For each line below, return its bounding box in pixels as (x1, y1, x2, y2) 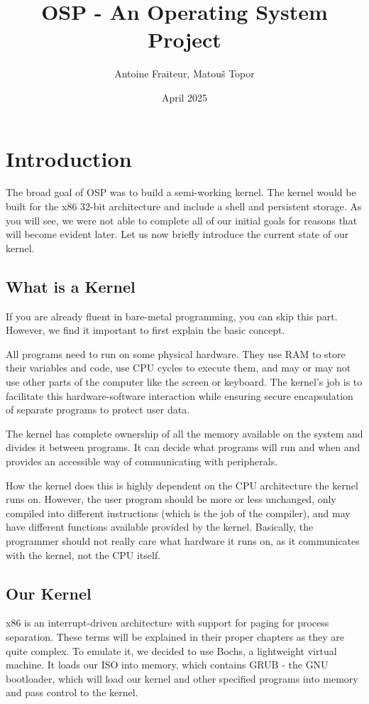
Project (148, 25, 221, 54)
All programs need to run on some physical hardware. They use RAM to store (6, 346, 346, 361)
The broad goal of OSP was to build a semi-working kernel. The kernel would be (6, 185, 356, 200)
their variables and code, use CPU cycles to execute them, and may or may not (6, 360, 351, 375)
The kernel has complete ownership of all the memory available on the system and (6, 426, 363, 440)
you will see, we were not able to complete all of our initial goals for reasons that (6, 212, 358, 227)
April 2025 (161, 90, 208, 104)
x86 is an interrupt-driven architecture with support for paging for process (6, 615, 329, 630)
